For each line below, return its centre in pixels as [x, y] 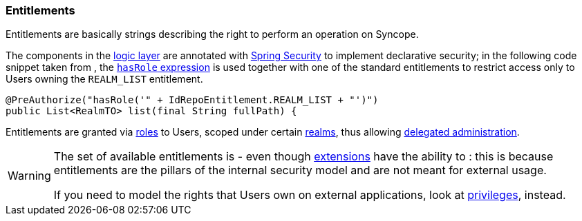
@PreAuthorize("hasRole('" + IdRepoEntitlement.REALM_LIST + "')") [192, 100]
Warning [29, 176]
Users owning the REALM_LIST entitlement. [104, 79]
